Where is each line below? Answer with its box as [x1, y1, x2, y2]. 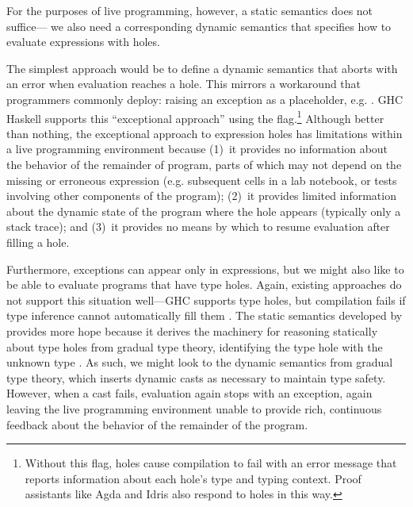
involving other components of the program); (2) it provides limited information [6, 187, 396, 204]
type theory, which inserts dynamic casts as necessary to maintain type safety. [6, 369, 386, 386]
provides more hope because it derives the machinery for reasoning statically [6, 322, 378, 339]
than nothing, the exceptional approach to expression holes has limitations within [6, 125, 403, 141]
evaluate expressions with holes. [6, 33, 160, 50]
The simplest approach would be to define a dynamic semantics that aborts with [6, 60, 398, 76]
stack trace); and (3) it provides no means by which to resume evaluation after [6, 218, 390, 235]
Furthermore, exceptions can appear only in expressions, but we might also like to [6, 260, 404, 277]
